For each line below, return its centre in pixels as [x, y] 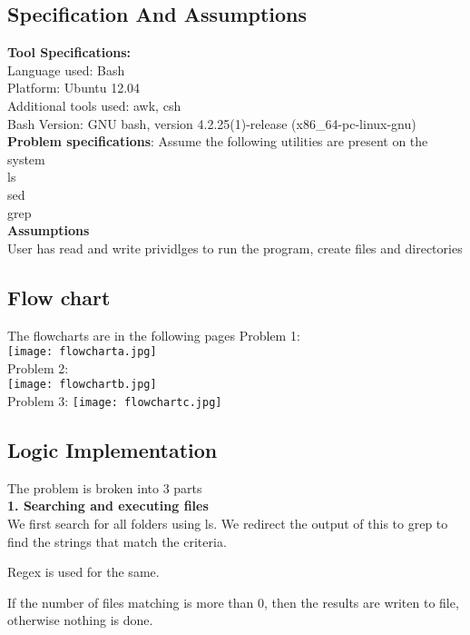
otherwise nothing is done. [80, 620]
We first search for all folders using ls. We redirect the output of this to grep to [228, 524]
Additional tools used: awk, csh [94, 105]
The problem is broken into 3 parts [105, 487]
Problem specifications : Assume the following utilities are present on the [218, 141]
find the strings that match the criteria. [117, 541]
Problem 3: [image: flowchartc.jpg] [115, 401]
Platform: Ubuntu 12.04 [74, 88]
